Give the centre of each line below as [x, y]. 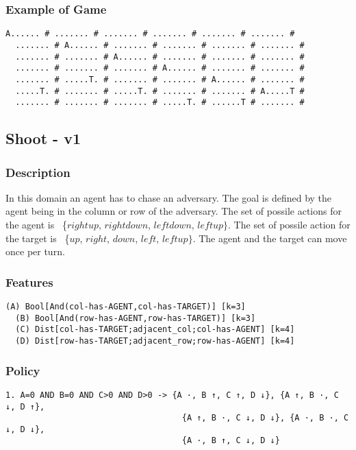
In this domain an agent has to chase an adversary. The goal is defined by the [169, 197]
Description [38, 172]
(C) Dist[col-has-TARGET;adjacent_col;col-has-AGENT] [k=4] [155, 330]
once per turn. [35, 251]
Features [29, 282]
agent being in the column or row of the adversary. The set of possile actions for [174, 211]
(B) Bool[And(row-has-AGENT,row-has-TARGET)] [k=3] [136, 318]
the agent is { [36, 224]
